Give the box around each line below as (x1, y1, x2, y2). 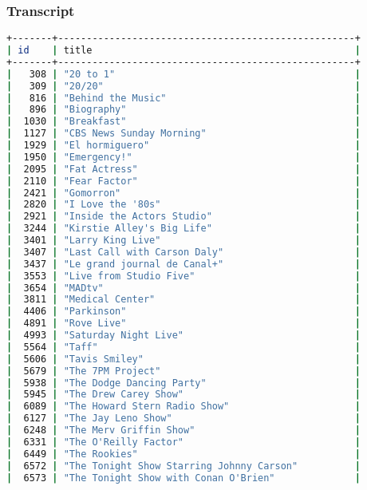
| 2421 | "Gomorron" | (6, 187, 361, 199)
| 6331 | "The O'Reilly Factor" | (6, 436, 361, 448)
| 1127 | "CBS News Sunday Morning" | (6, 128, 361, 140)
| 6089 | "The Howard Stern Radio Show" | (6, 401, 361, 413)
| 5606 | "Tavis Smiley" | (6, 353, 361, 365)
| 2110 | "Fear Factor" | (6, 175, 361, 187)
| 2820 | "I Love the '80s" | (6, 199, 361, 211)
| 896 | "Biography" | (6, 104, 361, 116)
